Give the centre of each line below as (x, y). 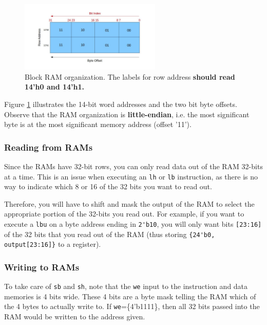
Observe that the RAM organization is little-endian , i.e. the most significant (127, 114)
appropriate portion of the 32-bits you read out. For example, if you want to (124, 214)
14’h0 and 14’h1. (55, 87)
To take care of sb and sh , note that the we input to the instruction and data (126, 286)
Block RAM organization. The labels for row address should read (130, 76)
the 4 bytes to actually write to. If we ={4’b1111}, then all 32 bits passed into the (132, 306)
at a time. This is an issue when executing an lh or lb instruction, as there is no (131, 176)
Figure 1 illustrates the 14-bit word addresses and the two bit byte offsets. (121, 104)
